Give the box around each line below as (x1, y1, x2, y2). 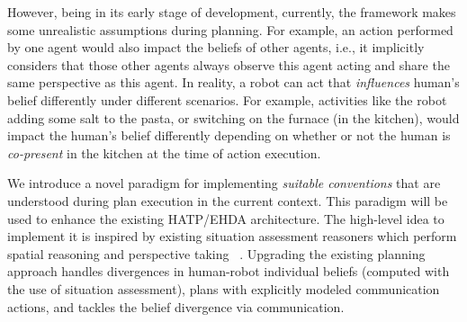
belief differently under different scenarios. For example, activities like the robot (7, 90, 447, 109)
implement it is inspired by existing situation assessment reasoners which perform (7, 227, 457, 246)
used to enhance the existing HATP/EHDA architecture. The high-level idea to (7, 209, 445, 228)
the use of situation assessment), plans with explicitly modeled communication (7, 279, 440, 298)
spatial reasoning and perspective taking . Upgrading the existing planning (7, 244, 426, 263)
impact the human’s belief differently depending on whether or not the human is (7, 126, 451, 145)
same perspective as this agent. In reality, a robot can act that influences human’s (7, 73, 460, 92)
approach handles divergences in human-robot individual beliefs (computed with (7, 262, 450, 281)
